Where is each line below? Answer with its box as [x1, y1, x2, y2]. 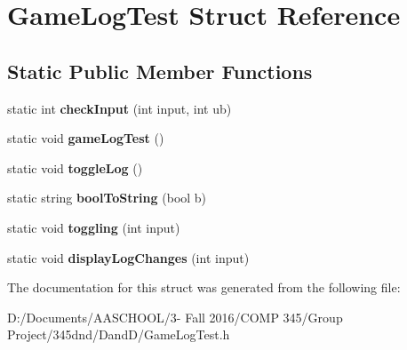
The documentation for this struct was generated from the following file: [7, 278, 401, 297]
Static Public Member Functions [7, 57, 313, 84]
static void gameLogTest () [7, 129, 164, 147]
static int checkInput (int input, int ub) [7, 99, 232, 117]
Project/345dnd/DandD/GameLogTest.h [7, 325, 230, 344]
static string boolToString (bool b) [7, 188, 207, 207]
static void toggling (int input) [7, 218, 180, 236]
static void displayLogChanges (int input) [7, 248, 250, 266]
